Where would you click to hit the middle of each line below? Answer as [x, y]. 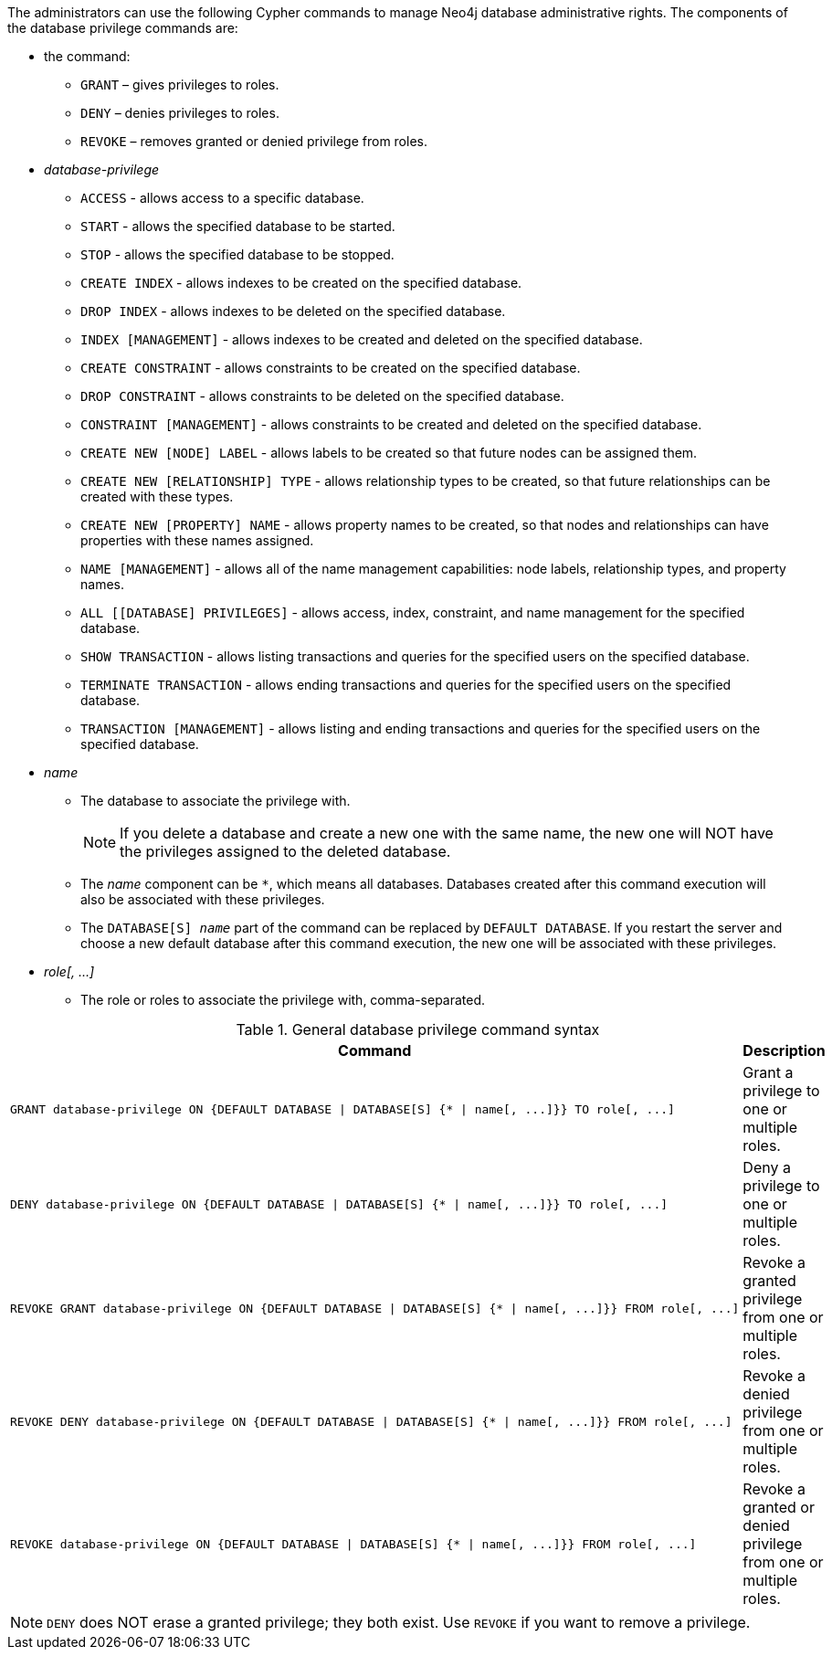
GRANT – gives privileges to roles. [180, 84]
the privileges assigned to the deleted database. [285, 851]
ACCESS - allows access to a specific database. [222, 198]
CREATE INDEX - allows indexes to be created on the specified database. [301, 283]
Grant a [768, 1072]
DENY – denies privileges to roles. [180, 113]
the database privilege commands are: [123, 28]
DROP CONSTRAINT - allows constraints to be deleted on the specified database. [322, 396]
